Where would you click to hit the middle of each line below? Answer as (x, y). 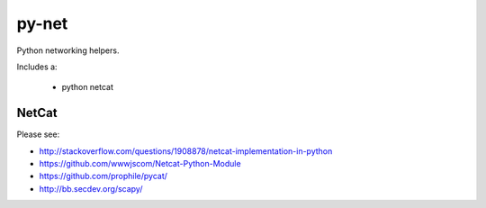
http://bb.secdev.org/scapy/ (91, 188)
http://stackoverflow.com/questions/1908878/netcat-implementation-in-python (186, 151)
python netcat (88, 87)
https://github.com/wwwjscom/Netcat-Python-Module (140, 164)
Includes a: (37, 67)
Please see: (38, 134)
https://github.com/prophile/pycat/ (103, 176)
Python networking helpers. (68, 50)
